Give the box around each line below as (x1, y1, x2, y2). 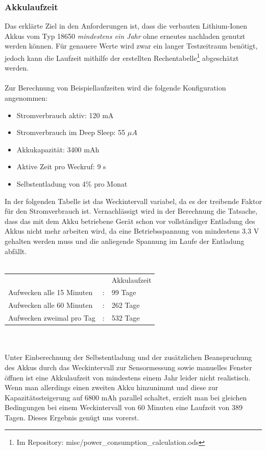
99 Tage (111, 287, 136, 298)
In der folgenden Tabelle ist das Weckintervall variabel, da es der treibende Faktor (5, 195, 262, 206)
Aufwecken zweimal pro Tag (8, 312, 95, 323)
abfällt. (5, 245, 27, 256)
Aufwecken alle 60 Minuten (8, 300, 93, 310)
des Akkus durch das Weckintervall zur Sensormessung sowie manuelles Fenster (5, 362, 252, 372)
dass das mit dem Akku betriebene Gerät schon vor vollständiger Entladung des (5, 215, 255, 226)
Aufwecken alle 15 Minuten (8, 287, 93, 298)
